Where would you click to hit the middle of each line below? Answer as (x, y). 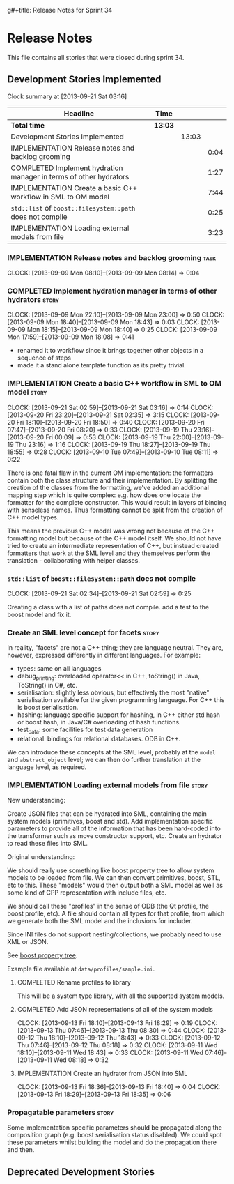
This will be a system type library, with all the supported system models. (121, 996)
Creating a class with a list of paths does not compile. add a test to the (108, 607)
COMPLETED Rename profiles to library (74, 982)
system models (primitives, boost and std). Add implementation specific (110, 821)
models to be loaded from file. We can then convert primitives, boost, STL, (114, 878)
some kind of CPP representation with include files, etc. (87, 893)
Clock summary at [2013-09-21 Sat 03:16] (67, 96)
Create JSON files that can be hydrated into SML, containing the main (107, 814)
